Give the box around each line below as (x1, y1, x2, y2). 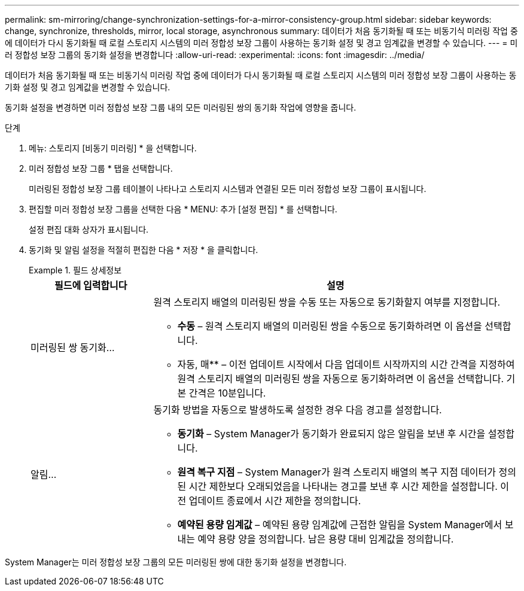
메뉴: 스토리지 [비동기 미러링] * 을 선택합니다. (29, 143, 197, 153)
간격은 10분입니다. (188, 387, 266, 399)
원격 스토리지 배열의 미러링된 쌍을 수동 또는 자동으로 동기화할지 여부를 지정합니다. (153, 296, 501, 308)
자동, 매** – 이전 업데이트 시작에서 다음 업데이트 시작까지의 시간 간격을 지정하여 (177, 358, 515, 370)
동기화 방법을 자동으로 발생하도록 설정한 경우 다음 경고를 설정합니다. (153, 404, 442, 416)
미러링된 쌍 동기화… (31, 342, 115, 354)
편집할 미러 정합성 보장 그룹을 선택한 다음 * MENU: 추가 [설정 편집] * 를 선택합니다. (29, 204, 337, 214)
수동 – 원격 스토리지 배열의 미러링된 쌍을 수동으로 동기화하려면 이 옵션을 (177, 320, 482, 332)
